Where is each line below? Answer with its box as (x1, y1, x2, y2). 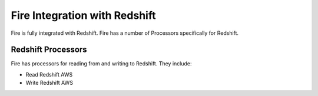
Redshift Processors (11, 45, 88, 55)
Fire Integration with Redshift (11, 9, 156, 22)
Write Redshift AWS (25, 80, 74, 87)
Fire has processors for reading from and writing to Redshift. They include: (11, 60, 192, 67)
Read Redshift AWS (25, 71, 73, 78)
